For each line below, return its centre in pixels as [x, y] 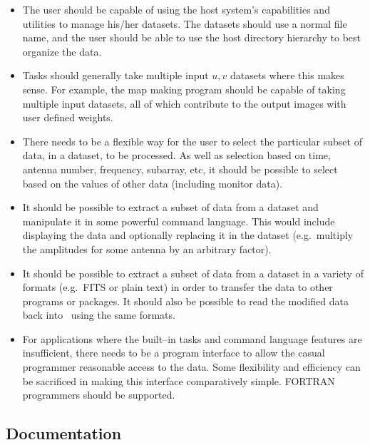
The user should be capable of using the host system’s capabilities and [176, 9]
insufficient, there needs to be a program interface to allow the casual [174, 353]
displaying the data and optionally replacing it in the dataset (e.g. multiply [188, 235]
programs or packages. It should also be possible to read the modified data [185, 301]
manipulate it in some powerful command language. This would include [179, 221]
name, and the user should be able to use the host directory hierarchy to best [192, 37]
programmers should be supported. [99, 395]
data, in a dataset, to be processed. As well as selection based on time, [176, 155]
